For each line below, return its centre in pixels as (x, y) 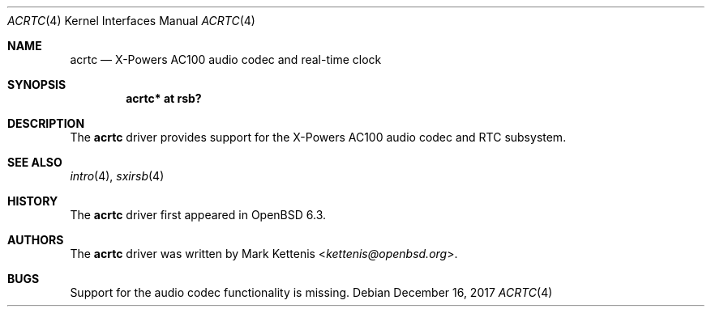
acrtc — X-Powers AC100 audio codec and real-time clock (226, 59)
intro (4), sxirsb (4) (117, 176)
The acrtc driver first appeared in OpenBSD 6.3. (198, 215)
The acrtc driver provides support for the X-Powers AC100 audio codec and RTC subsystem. (318, 137)
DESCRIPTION (46, 123)
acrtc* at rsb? (164, 98)
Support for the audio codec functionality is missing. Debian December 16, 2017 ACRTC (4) (311, 292)
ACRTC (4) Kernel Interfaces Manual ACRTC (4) (131, 21)
